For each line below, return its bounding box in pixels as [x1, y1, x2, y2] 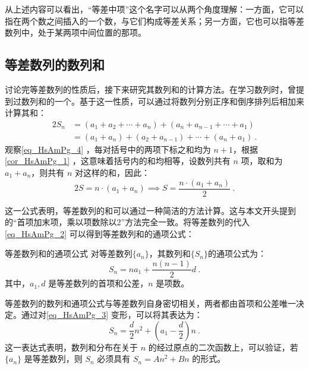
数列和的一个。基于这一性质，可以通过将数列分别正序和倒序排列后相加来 [21, 94, 304, 107]
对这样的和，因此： [75, 166, 150, 179]
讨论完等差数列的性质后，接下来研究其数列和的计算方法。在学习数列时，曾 [5, 83, 296, 95]
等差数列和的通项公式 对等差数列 [5, 247, 133, 260]
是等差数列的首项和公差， [48, 277, 149, 289]
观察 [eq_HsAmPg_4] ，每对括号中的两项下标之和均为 [5, 143, 211, 155]
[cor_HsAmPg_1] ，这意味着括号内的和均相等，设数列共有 [5, 154, 231, 167]
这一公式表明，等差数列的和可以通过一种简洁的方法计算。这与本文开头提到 [5, 204, 296, 216]
